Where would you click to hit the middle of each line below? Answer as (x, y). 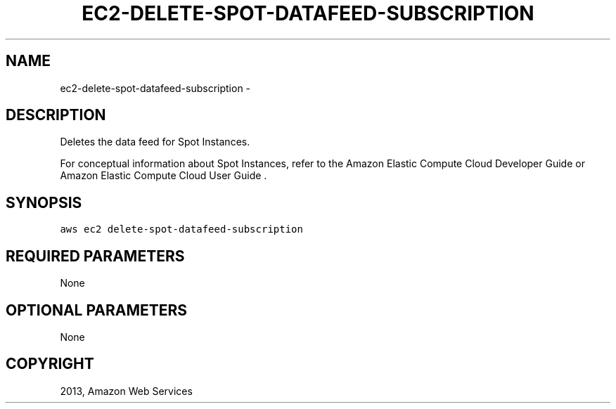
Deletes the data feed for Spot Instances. (155, 142)
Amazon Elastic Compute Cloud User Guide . (163, 176)
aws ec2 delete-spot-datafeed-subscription (181, 229)
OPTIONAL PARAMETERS (97, 310)
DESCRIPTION (56, 115)
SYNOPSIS (44, 202)
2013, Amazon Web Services (126, 391)
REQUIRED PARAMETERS (95, 256)
